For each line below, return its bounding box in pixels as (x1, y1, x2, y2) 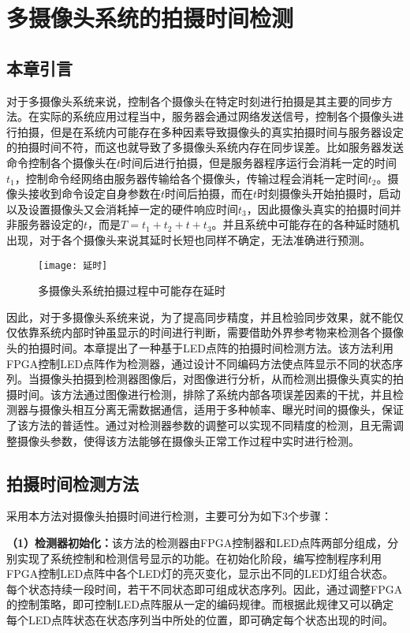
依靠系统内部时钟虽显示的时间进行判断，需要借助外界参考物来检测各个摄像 (17, 324, 404, 341)
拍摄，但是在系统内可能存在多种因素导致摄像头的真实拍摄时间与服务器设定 (17, 123, 404, 140)
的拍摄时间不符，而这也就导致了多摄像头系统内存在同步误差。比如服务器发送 (6, 139, 404, 155)
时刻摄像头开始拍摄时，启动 (257, 185, 401, 202)
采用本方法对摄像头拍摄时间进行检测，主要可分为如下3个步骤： (6, 508, 332, 524)
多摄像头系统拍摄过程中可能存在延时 (38, 282, 225, 299)
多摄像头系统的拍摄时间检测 (6, 2, 294, 34)
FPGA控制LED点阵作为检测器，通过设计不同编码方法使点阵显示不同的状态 (6, 355, 393, 371)
